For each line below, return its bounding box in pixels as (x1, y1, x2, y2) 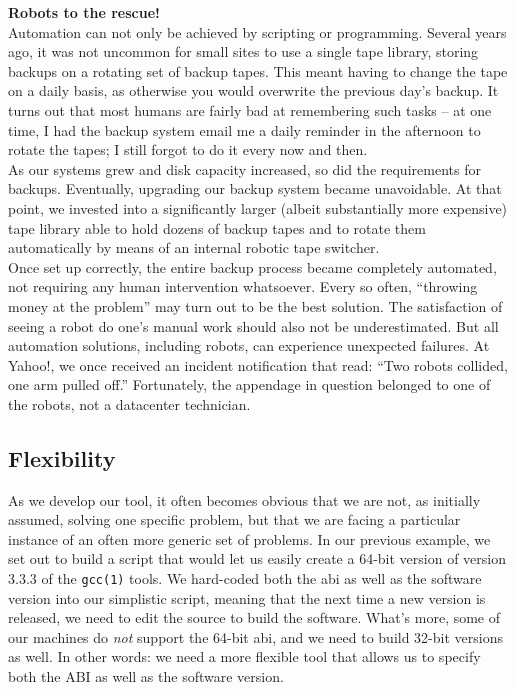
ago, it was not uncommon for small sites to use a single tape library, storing (8, 41, 479, 62)
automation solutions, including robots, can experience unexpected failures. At (8, 335, 490, 356)
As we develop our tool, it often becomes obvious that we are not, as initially (8, 489, 481, 510)
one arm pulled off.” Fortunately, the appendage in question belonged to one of (8, 374, 491, 395)
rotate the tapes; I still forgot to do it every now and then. (8, 139, 368, 160)
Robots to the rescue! (8, 2, 160, 22)
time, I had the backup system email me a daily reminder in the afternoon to (8, 119, 481, 140)
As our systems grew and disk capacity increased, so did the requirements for (8, 158, 481, 179)
